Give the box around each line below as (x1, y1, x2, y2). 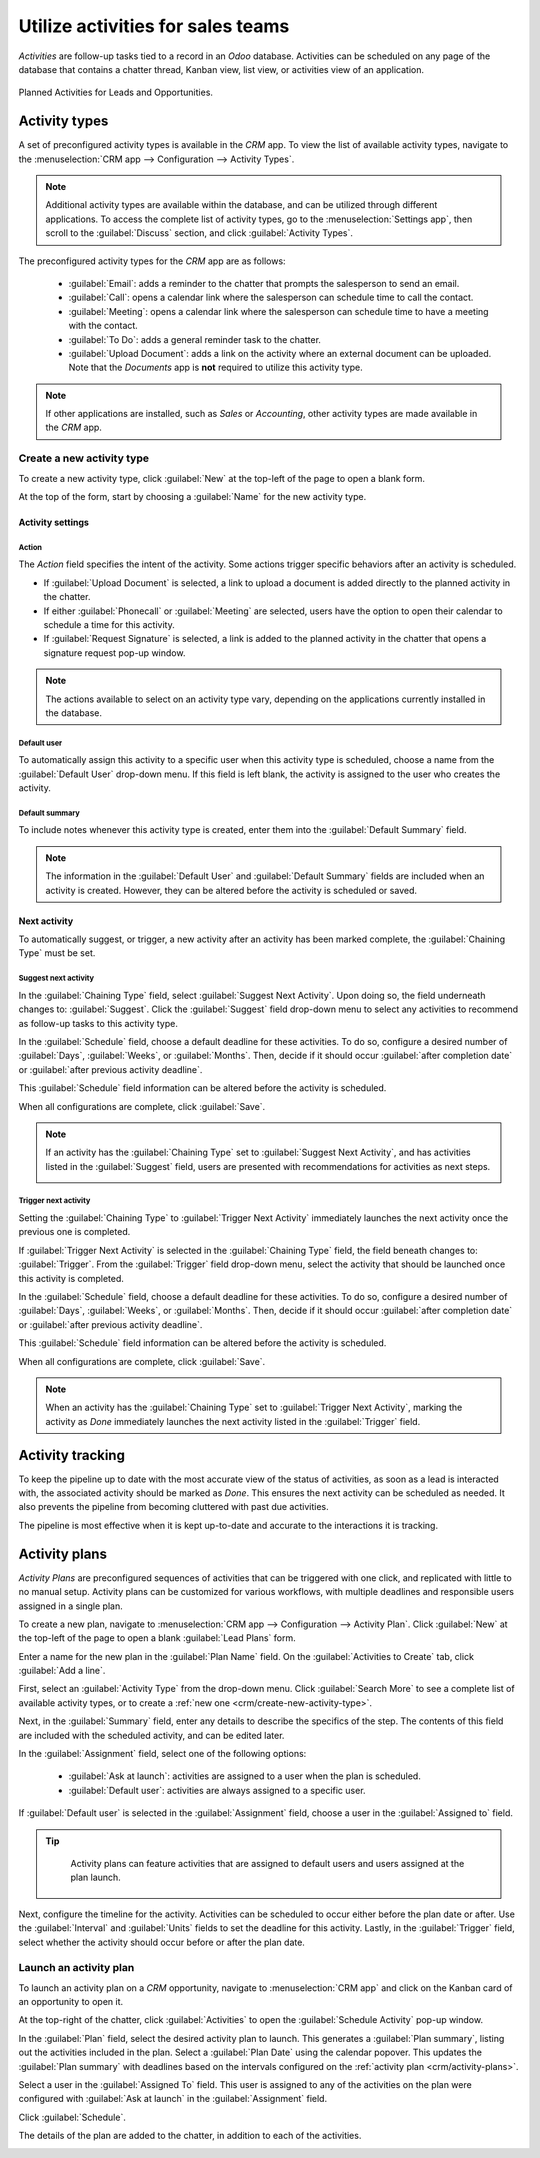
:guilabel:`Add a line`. (18, 1665, 106, 1677)
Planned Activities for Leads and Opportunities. (18, 86, 214, 99)
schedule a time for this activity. (43, 618, 175, 630)
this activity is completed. (18, 1272, 125, 1284)
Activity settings (18, 516, 90, 529)
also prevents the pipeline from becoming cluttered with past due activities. (18, 1501, 329, 1513)
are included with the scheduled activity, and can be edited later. (18, 1729, 285, 1741)
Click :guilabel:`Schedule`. (18, 2111, 127, 2123)
